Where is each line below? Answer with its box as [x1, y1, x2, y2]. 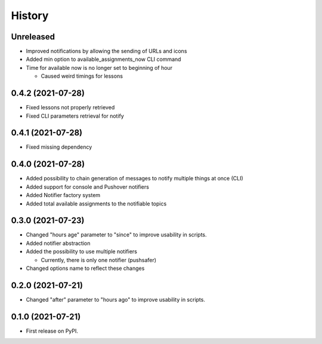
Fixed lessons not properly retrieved [26, 104, 115, 111]
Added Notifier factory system [26, 192, 101, 199]
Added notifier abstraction [26, 239, 91, 247]
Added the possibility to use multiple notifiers [26, 248, 137, 255]
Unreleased [11, 32, 55, 42]
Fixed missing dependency [26, 143, 92, 150]
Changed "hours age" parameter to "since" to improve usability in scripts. [26, 231, 207, 238]
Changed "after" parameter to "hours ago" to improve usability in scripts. [26, 296, 206, 303]
